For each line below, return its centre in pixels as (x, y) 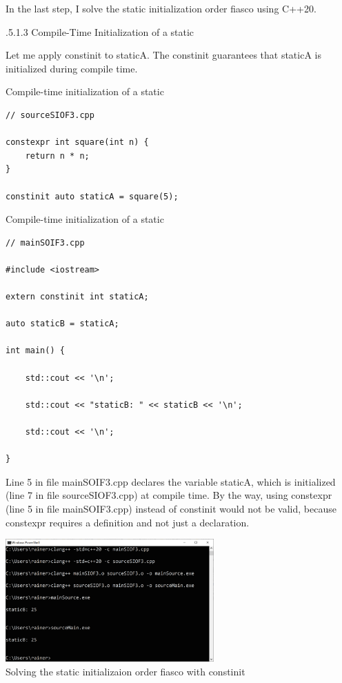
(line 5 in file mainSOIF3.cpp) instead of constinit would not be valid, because (171, 508)
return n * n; (57, 156)
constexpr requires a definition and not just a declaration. (128, 522)
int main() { (35, 351)
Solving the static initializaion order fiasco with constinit (125, 671)
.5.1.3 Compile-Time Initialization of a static (100, 31)
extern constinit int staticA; (77, 297)
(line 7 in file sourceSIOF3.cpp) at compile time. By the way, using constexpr (169, 495)
